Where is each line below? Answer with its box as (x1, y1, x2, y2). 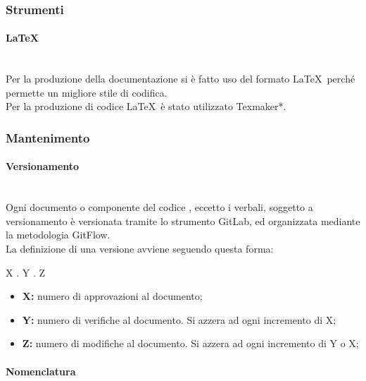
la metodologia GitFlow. (6, 227, 111, 242)
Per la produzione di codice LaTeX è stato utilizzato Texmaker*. (6, 99, 286, 114)
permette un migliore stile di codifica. (6, 85, 168, 99)
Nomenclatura (6, 363, 76, 378)
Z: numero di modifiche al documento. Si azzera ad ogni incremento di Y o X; (22, 336, 359, 351)
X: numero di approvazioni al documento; (22, 289, 203, 303)
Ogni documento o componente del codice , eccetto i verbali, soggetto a (6, 200, 313, 214)
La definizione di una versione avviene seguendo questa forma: (6, 241, 274, 256)
